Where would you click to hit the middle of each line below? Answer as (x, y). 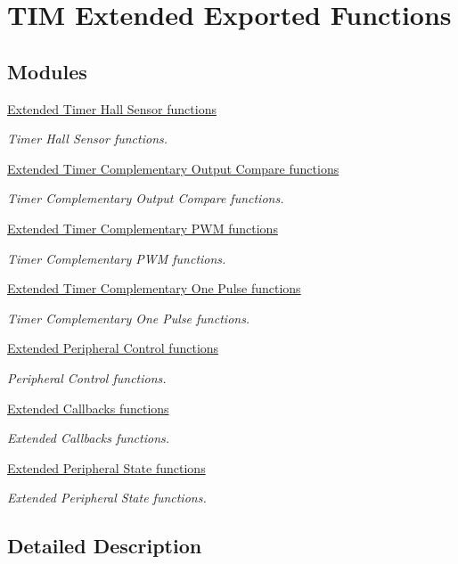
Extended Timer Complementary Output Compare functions (173, 168)
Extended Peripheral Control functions (113, 348)
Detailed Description (105, 546)
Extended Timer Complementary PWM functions (143, 228)
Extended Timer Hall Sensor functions (112, 108)
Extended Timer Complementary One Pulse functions (154, 288)
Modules (47, 71)
